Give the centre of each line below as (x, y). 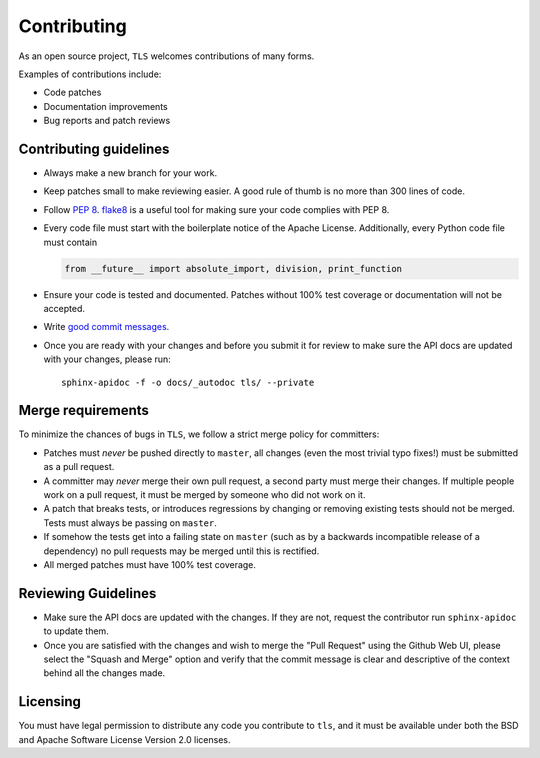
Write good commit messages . (106, 327)
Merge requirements (84, 410)
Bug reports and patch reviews (107, 121)
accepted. (64, 308)
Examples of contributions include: (90, 74)
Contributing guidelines (94, 148)
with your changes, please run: (107, 359)
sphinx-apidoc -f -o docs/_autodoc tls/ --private (188, 382)
